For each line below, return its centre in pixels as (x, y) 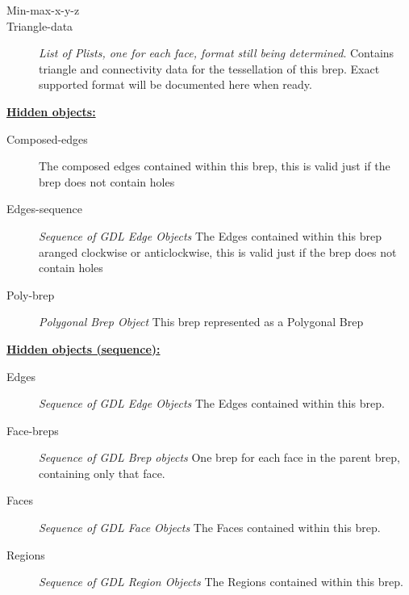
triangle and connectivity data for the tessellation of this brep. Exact (209, 68)
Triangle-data (40, 25)
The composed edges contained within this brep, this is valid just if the (215, 166)
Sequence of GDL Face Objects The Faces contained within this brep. (210, 528)
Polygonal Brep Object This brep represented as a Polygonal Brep (201, 322)
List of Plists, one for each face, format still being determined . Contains (217, 53)
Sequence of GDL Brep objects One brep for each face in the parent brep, (219, 457)
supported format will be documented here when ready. (175, 84)
